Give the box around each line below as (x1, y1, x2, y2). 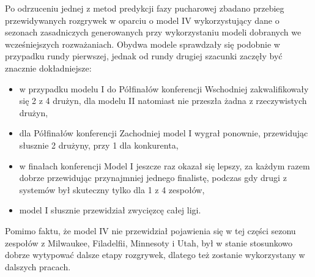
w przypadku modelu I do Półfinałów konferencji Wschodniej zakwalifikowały (19, 82, 309, 95)
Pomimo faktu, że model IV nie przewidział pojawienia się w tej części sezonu (5, 224, 296, 237)
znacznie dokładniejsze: (5, 61, 92, 74)
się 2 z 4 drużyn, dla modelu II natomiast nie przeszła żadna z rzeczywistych (19, 94, 307, 107)
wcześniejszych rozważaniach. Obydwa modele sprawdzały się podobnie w (5, 37, 280, 50)
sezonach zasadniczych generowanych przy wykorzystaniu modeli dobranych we (5, 26, 302, 39)
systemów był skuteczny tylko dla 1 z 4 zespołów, (19, 183, 205, 196)
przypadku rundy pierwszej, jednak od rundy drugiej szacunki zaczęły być (5, 50, 283, 62)
